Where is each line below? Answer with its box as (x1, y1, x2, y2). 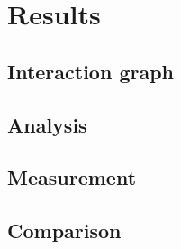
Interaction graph (7, 57, 175, 85)
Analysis (7, 110, 87, 138)
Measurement (7, 163, 137, 191)
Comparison (7, 217, 122, 244)
